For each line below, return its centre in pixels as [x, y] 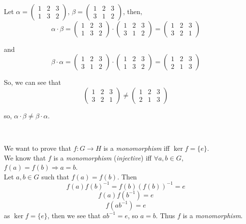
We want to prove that [38, 148]
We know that [25, 157]
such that [55, 176]
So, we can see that [32, 82]
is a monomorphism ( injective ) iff [102, 157]
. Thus [165, 215]
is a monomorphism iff [137, 148]
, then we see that [74, 215]
